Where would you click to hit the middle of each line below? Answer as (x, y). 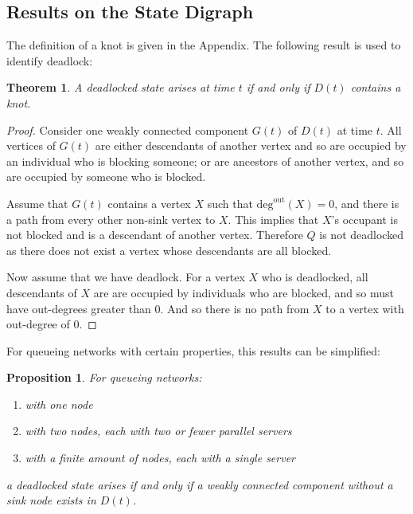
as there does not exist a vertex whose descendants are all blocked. (169, 250)
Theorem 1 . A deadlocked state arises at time (121, 87)
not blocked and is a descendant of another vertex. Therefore (155, 235)
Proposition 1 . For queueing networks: (104, 377)
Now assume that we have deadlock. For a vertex (126, 277)
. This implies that (273, 219)
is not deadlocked (362, 235)
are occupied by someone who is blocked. (106, 177)
